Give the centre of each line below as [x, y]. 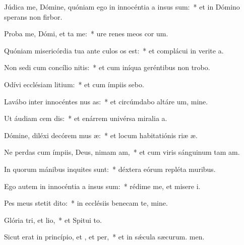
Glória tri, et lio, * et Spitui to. [53, 220]
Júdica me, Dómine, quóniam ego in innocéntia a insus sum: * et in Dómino [122, 7]
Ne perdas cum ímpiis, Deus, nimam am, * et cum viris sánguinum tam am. [122, 152]
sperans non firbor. [33, 16]
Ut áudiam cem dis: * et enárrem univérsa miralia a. [86, 118]
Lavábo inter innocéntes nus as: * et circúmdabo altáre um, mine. [106, 101]
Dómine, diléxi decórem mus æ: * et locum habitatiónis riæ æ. [101, 135]
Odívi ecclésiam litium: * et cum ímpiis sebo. [74, 84]
